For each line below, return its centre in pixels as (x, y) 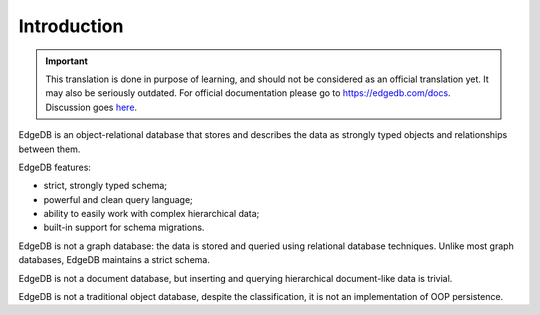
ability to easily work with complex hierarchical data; (151, 214)
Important (67, 61)
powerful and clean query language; (118, 199)
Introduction (71, 26)
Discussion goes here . (91, 107)
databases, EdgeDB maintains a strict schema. (114, 260)
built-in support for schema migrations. (124, 227)
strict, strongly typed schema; (105, 186)
